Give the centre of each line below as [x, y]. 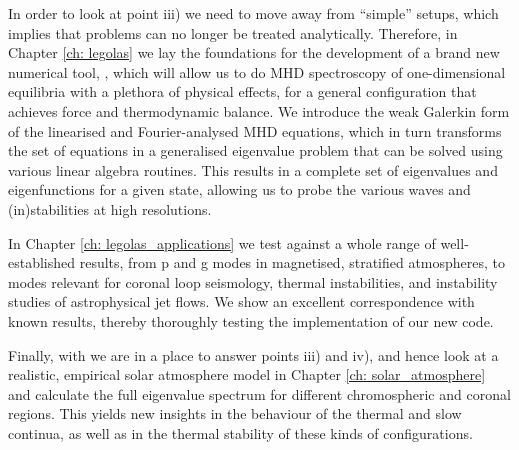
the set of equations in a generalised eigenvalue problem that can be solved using [255, 150]
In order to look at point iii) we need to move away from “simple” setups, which [253, 13]
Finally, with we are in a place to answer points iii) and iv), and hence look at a [253, 354]
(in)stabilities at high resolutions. [110, 208]
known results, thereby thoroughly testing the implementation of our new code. [251, 320]
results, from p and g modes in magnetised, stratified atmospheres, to [292, 262]
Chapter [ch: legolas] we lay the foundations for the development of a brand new [254, 52]
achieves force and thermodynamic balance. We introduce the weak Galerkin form [259, 110]
